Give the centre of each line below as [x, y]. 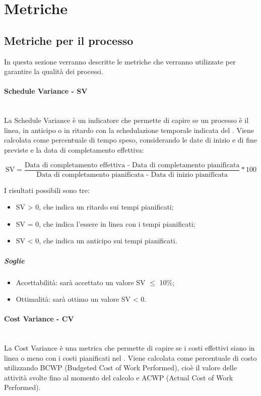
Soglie [14, 260]
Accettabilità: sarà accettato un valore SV [81, 282]
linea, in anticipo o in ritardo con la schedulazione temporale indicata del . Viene [129, 130]
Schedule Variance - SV [46, 91]
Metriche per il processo [69, 40]
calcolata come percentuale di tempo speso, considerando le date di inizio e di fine [130, 140]
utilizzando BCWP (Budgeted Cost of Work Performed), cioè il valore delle [120, 368]
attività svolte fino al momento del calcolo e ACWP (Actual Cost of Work [119, 377]
